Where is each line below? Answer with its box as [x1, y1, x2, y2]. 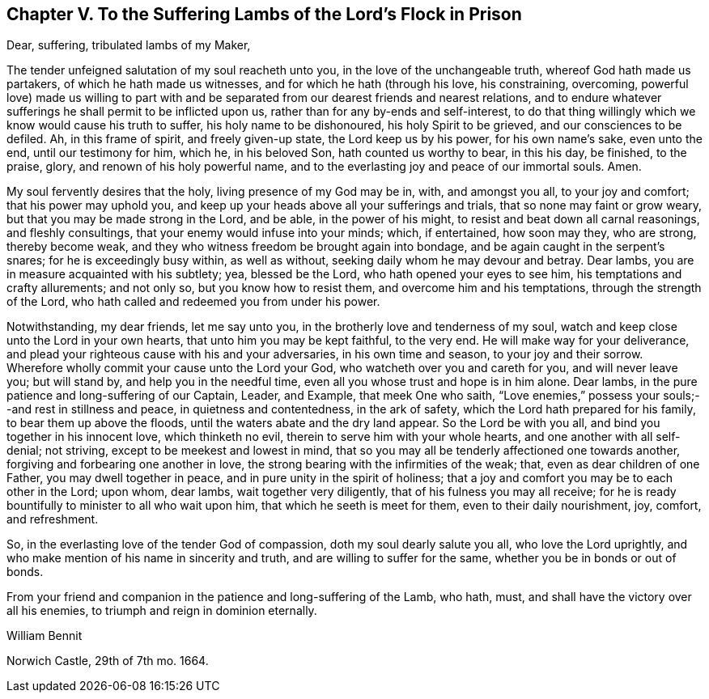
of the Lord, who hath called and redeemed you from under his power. [6, 294, 380, 309]
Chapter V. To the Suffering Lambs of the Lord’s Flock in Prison [6, 4, 522, 24]
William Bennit [6, 629, 83, 643]
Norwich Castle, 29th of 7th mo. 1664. [6, 654, 209, 668]
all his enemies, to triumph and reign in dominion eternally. [6, 604, 317, 618]
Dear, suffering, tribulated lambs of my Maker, [6, 38, 251, 53]
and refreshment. [6, 512, 99, 527]
